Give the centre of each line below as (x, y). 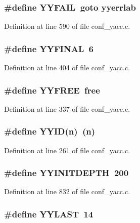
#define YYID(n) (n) (50, 131)
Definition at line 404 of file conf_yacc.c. (67, 68)
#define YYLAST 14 (49, 214)
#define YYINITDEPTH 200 (66, 173)
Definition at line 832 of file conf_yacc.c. (67, 191)
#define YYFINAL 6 (49, 48)
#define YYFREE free (52, 90)
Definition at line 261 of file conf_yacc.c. (67, 150)
